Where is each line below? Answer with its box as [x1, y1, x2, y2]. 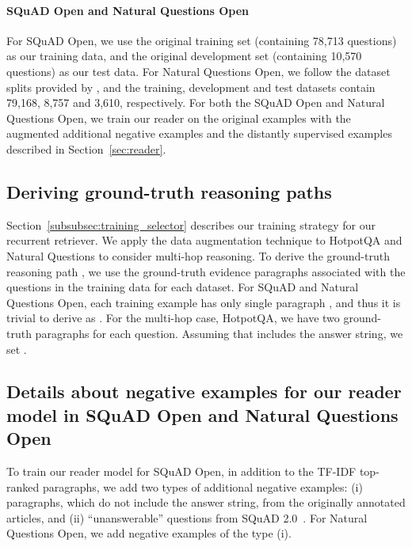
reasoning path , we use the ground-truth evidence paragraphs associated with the [6, 263, 406, 279]
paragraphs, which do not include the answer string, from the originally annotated [6, 494, 406, 511]
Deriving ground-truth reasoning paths [6, 179, 332, 203]
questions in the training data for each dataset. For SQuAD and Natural [6, 279, 359, 295]
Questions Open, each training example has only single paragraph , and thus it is [6, 294, 401, 310]
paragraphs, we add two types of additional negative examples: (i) [42, 478, 363, 495]
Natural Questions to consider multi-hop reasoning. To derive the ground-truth [6, 247, 390, 264]
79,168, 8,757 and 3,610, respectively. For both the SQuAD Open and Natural [6, 94, 385, 111]
